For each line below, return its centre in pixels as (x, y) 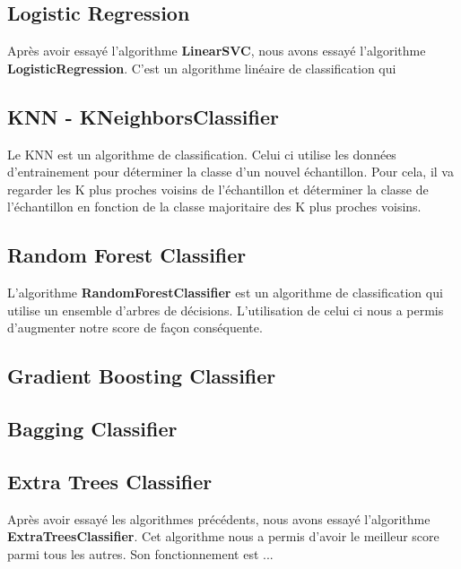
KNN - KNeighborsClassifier (144, 116)
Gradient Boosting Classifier (142, 376)
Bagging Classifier (92, 429)
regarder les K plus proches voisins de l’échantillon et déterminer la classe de (218, 189)
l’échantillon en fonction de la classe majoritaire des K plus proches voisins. (214, 207)
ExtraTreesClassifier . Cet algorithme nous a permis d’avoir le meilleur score (223, 536)
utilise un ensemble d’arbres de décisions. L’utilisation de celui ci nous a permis (226, 310)
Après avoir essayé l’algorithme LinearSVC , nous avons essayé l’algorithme (217, 51)
